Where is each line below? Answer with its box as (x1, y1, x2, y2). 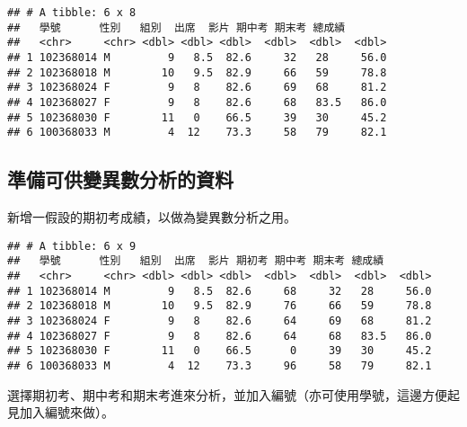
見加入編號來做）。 (7, 403, 114, 422)
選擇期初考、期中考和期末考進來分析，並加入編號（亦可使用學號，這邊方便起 (7, 385, 460, 404)
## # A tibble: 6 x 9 (7, 239, 137, 253)
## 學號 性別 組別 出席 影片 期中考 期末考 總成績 (7, 21, 346, 34)
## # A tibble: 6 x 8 (7, 6, 137, 19)
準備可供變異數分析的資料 (7, 165, 233, 193)
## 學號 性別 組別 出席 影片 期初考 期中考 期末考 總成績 (7, 254, 384, 268)
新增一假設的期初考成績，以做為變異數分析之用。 (7, 208, 296, 227)
